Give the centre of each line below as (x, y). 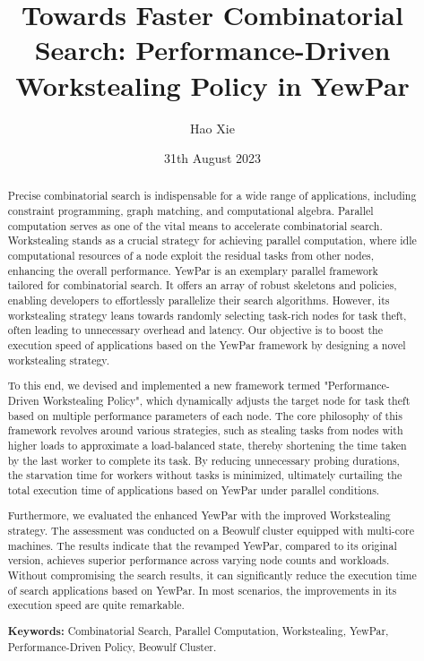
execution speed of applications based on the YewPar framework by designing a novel (207, 345)
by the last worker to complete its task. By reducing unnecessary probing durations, (203, 460)
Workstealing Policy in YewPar (212, 85)
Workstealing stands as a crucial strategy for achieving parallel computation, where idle (212, 240)
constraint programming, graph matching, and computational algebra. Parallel (190, 211)
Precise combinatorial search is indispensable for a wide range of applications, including (212, 196)
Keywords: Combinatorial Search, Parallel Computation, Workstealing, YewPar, (198, 631)
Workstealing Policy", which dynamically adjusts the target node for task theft (226, 400)
